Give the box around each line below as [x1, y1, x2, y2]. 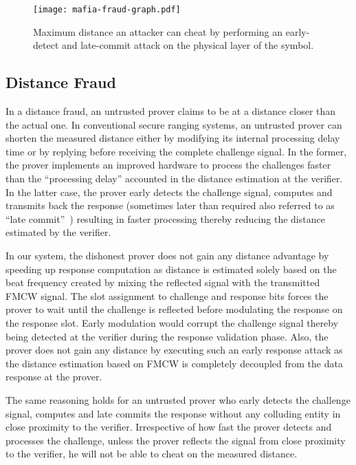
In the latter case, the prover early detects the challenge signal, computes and [5, 184, 333, 199]
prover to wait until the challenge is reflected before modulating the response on [5, 302, 343, 316]
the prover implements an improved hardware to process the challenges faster [5, 158, 331, 172]
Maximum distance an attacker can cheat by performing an [33, 24, 283, 39]
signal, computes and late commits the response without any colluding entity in [5, 406, 341, 420]
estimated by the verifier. [5, 225, 111, 239]
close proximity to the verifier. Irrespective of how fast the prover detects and [5, 420, 332, 434]
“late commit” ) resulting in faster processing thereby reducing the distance [5, 211, 325, 226]
